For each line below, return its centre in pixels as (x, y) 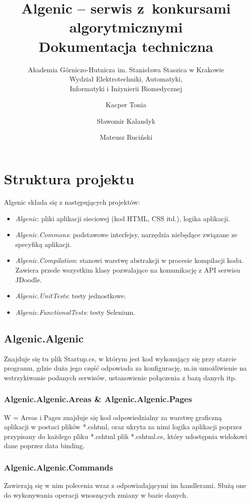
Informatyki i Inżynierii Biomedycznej (126, 88)
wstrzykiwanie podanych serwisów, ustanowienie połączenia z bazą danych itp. (120, 377)
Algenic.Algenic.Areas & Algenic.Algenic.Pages (98, 399)
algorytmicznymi (126, 27)
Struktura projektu (69, 179)
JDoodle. (29, 279)
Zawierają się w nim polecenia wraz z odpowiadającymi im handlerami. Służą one (125, 485)
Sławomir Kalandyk (126, 121)
